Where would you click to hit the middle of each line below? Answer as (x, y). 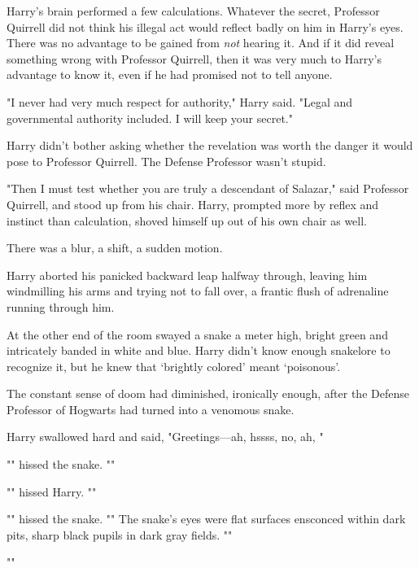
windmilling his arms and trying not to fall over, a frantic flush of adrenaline (198, 291)
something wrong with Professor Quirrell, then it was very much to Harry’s (194, 58)
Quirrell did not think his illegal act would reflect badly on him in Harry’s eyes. (205, 26)
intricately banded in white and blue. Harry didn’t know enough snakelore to (199, 350)
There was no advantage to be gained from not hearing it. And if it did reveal (201, 43)
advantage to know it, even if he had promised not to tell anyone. (170, 74)
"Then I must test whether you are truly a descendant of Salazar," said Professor (208, 188)
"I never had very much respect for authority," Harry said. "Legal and (180, 101)
